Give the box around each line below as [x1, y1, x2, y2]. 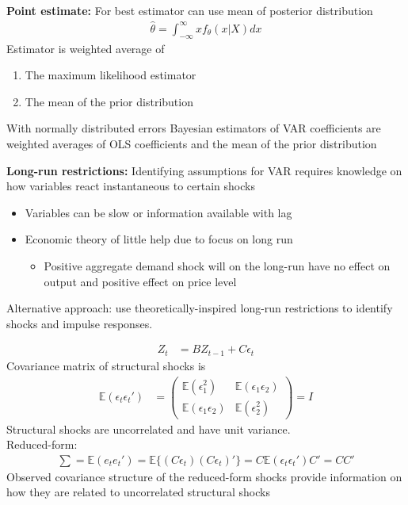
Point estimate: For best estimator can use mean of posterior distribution [6, 2, 373, 18]
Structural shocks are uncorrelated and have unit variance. [6, 420, 291, 437]
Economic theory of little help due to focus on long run [25, 231, 293, 247]
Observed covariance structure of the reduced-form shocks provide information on [6, 468, 402, 484]
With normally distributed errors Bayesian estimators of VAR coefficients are [6, 120, 381, 136]
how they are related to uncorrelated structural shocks [6, 484, 270, 500]
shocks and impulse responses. [6, 315, 153, 331]
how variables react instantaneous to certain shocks [6, 178, 255, 194]
